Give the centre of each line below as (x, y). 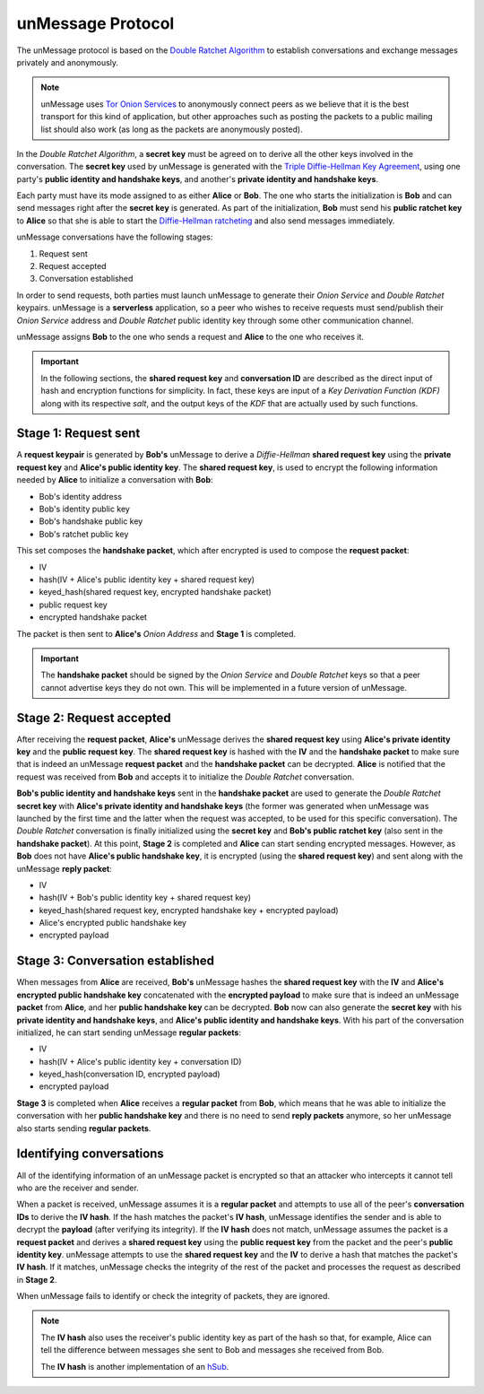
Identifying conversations (91, 1154)
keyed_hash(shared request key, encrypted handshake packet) (156, 592)
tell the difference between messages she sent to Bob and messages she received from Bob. (212, 1350)
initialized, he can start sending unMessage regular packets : (129, 1032)
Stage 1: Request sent (78, 434)
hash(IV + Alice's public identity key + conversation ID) (140, 1061)
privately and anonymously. (68, 62)
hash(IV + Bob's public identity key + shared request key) (145, 898)
